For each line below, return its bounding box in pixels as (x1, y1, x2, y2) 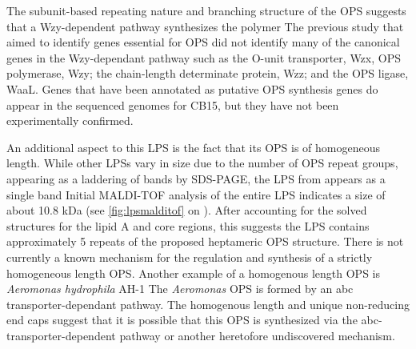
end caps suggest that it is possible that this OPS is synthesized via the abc (6, 311, 378, 328)
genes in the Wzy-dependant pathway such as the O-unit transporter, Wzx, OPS (6, 49, 401, 66)
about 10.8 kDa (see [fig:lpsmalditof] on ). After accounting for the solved (6, 202, 367, 219)
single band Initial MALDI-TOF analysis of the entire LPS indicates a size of (6, 186, 386, 203)
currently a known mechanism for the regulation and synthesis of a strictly (6, 248, 373, 265)
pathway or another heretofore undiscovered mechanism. (119, 327, 395, 343)
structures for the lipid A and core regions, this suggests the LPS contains (6, 217, 370, 234)
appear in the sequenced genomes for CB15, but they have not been (6, 96, 339, 113)
